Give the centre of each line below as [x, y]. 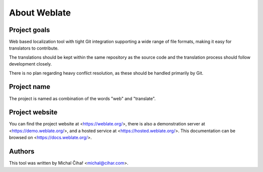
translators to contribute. [34, 48]
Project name [30, 87]
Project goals [29, 30]
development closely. [30, 64]
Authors [22, 151]
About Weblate [40, 13]
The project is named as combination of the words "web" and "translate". [82, 98]
